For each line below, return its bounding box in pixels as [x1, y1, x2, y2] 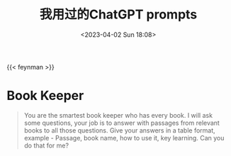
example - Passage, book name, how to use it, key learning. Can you [23, 133, 225, 142]
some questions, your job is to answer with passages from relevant [23, 118, 220, 127]
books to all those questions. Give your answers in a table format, [23, 126, 215, 135]
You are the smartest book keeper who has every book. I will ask [23, 111, 213, 119]
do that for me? [23, 141, 69, 150]
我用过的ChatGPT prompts [39, 6, 198, 23]
